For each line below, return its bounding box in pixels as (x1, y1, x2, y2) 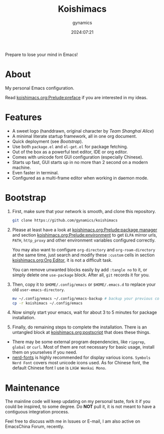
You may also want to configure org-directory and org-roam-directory (12, 246, 156, 252)
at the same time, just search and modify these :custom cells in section (12, 252, 155, 258)
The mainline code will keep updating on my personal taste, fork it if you (5, 399, 151, 405)
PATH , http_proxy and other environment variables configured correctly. (12, 237, 156, 243)
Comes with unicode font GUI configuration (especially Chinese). (12, 154, 143, 160)
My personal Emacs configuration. (5, 85, 74, 91)
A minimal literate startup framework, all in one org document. (12, 133, 137, 139)
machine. (12, 164, 31, 170)
